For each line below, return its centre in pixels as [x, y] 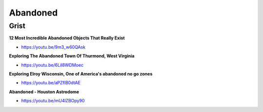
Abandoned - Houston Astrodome [44, 92]
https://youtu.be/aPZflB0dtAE [51, 83]
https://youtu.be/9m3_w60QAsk [53, 47]
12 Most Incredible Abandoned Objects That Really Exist [67, 38]
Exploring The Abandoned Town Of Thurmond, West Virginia [72, 56]
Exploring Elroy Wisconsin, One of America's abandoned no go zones [81, 74]
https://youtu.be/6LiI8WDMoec [52, 65]
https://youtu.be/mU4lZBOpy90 [53, 101]
